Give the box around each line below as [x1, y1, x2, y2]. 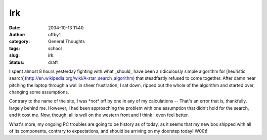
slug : [9, 52, 20, 58]
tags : [9, 45, 20, 51]
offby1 [48, 31, 61, 37]
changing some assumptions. [9, 89, 69, 95]
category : [9, 39, 30, 45]
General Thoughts [48, 39, 85, 45]
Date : [9, 25, 21, 31]
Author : [9, 31, 26, 37]
